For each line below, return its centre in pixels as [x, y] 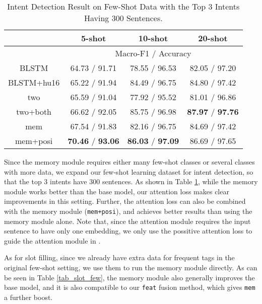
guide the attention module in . [52, 240]
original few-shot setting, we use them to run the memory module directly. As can [131, 267]
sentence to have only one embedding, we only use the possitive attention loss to [128, 231]
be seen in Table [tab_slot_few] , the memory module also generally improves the [129, 277]
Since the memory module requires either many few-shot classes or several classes [129, 162]
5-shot [93, 38]
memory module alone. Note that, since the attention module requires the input [127, 221]
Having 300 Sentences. [123, 18]
